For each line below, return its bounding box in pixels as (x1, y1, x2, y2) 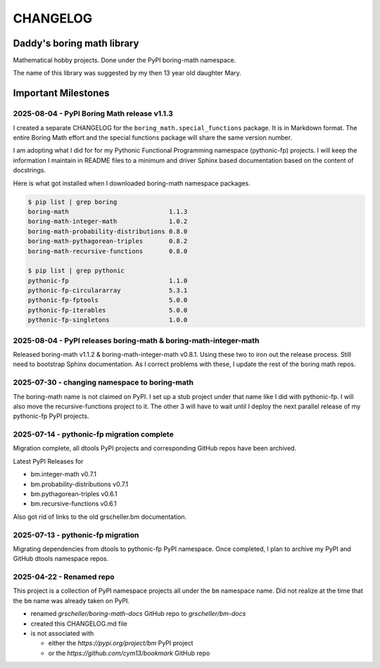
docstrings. (13, 166, 46, 175)
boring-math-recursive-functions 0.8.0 (27, 247, 188, 255)
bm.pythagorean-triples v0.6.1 (30, 489, 118, 498)
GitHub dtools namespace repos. (13, 555, 109, 563)
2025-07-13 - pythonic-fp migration (13, 530, 139, 540)
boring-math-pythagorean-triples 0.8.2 (27, 237, 188, 246)
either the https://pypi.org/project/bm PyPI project (48, 639, 194, 648)
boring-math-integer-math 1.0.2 (27, 218, 188, 225)
